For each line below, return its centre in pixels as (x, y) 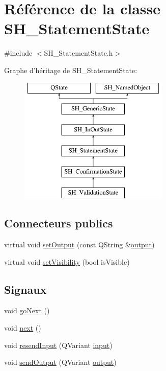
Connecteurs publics (59, 223)
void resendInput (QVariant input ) (58, 345)
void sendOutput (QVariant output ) (60, 362)
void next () (23, 328)
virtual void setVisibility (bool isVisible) (67, 261)
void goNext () (27, 310)
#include (18, 53)
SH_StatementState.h (78, 53)
